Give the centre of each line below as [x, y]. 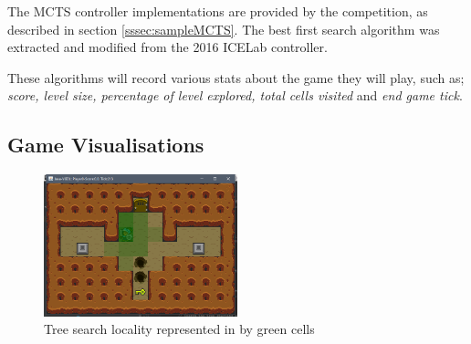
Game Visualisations [106, 145]
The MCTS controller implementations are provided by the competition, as [218, 11]
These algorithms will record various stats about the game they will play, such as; [236, 77]
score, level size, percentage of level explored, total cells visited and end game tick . [235, 95]
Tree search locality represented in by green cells [179, 329]
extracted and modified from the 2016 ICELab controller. [167, 47]
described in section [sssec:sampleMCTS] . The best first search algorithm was [224, 29]
